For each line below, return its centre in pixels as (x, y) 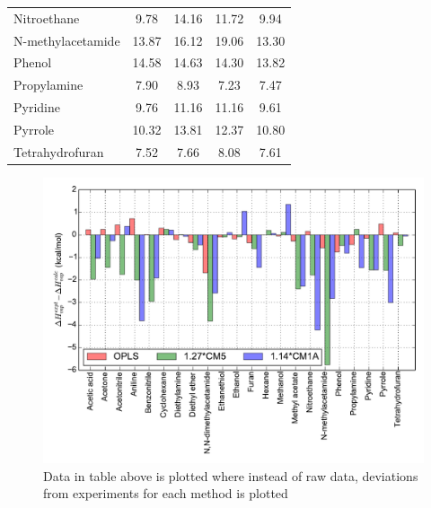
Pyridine (37, 107)
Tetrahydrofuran (59, 151)
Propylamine (48, 85)
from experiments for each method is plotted (166, 493)
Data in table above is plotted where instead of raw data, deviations (231, 475)
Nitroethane (47, 18)
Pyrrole (34, 129)
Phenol (33, 62)
